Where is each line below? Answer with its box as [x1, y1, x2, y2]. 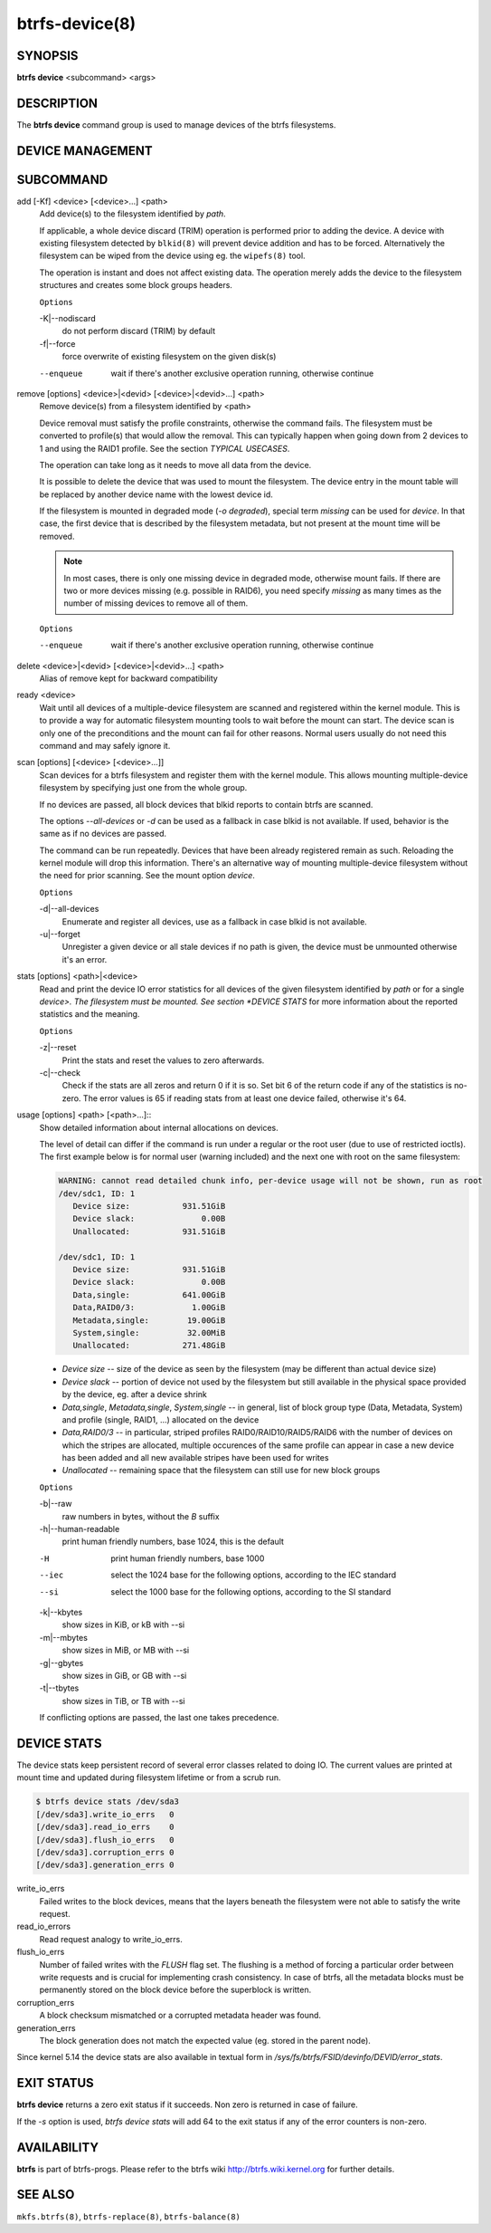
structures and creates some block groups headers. [39, 280, 232, 291]
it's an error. [61, 954, 108, 964]
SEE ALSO [16, 2187, 75, 2202]
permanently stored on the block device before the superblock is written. [39, 1984, 312, 1996]
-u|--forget [39, 929, 80, 940]
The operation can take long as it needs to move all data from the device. [39, 459, 312, 470]
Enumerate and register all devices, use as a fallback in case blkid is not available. [61, 915, 368, 927]
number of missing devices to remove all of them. [63, 598, 249, 609]
